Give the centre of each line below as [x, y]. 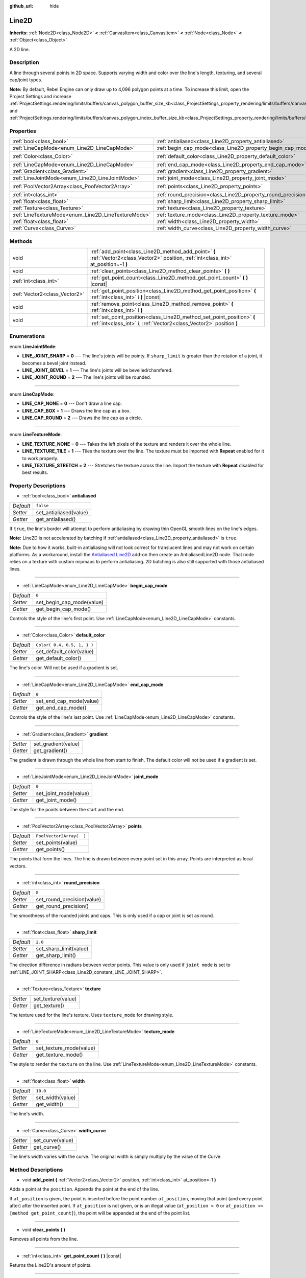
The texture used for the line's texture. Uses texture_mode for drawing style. [91, 1015]
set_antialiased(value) [62, 512]
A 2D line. [20, 49]
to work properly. [40, 458]
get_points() [50, 850]
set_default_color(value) [65, 652]
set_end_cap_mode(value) [67, 701]
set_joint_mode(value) [62, 793]
